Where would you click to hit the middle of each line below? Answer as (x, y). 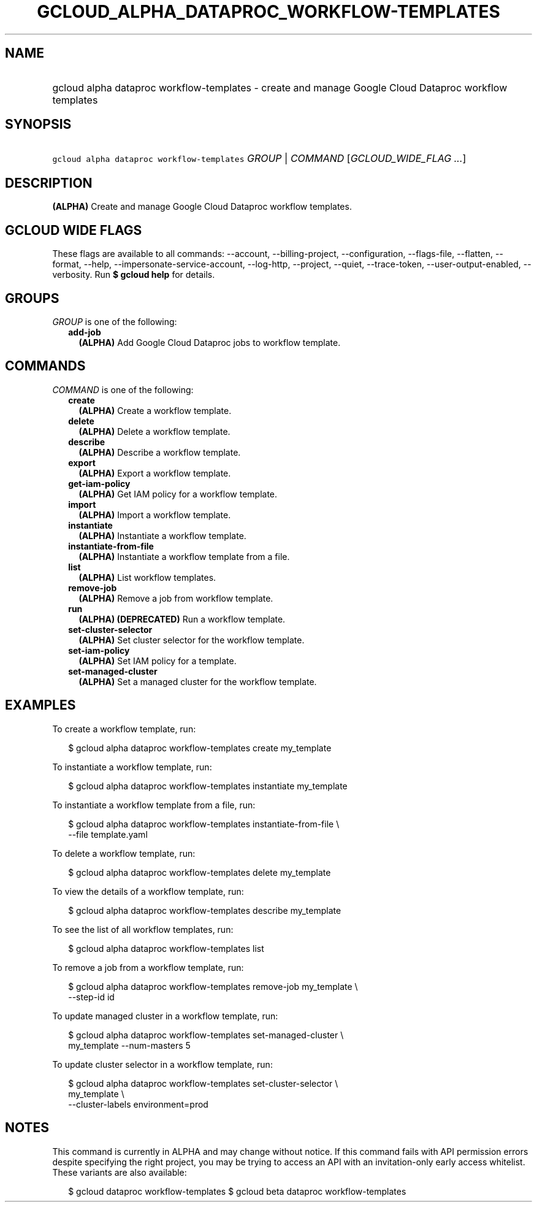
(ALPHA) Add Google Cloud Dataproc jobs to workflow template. (210, 342)
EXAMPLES (40, 705)
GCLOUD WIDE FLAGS (74, 230)
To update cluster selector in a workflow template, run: (162, 1064)
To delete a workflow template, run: (124, 853)
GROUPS (32, 298)
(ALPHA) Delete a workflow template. (154, 431)
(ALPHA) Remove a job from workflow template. (176, 598)
